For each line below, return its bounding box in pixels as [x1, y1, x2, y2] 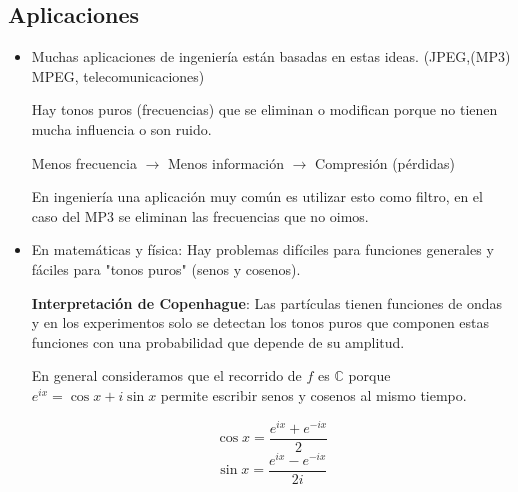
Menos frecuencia [31, 152, 137, 173]
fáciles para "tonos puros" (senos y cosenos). [31, 258, 301, 279]
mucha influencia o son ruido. [31, 118, 212, 139]
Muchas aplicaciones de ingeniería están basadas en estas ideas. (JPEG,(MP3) [31, 46, 511, 67]
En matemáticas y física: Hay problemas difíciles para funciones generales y [31, 239, 494, 260]
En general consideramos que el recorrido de [31, 365, 302, 386]
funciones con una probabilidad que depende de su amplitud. [31, 331, 405, 352]
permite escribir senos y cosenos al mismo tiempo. [160, 384, 467, 405]
